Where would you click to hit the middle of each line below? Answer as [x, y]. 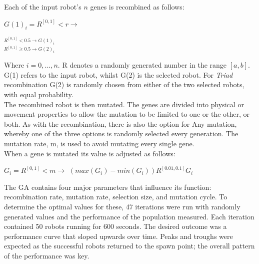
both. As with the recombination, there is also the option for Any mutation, [120, 123]
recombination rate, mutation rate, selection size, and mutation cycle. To [116, 197]
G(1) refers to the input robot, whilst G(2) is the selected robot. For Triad [118, 74]
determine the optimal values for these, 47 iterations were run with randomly [122, 206]
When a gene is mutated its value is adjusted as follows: [90, 153]
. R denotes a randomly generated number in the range [142, 65]
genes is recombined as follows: [137, 7]
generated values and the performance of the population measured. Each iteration [129, 216]
